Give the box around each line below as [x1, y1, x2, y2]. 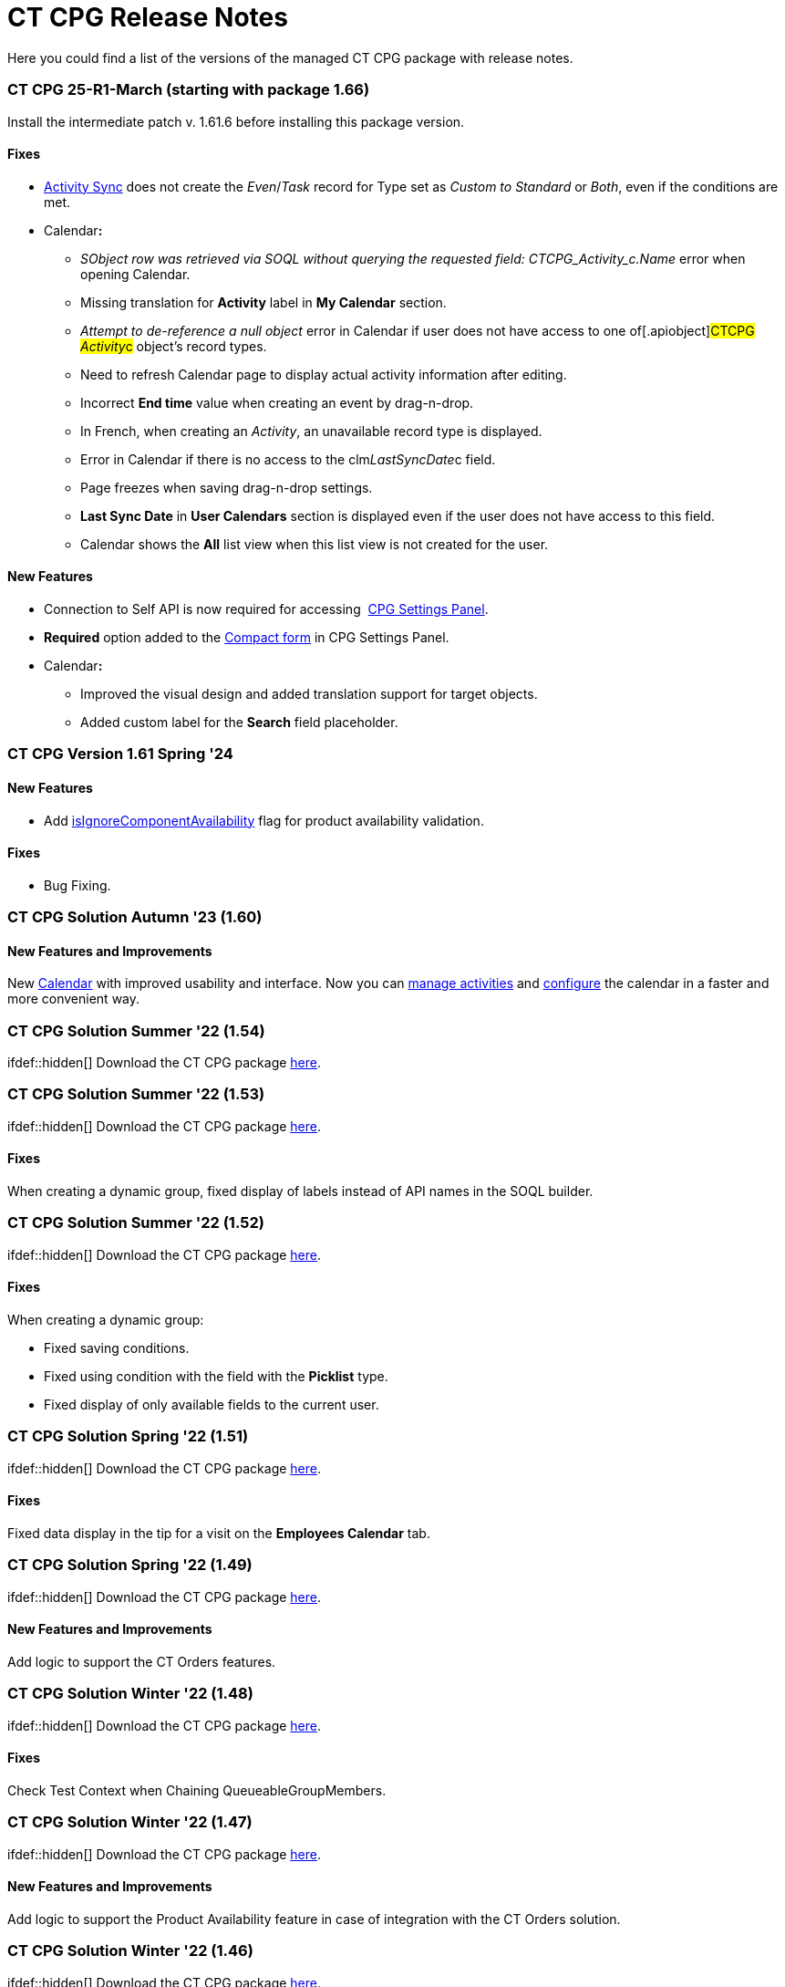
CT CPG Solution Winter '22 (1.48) [7, 1684, 253, 1703]
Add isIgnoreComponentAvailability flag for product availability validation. [44, 812, 484, 828]
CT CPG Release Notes [7, 2, 288, 33]
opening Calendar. [80, 265, 191, 282]
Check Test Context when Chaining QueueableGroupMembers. [7, 1782, 387, 1798]
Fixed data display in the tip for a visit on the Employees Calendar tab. [7, 1525, 430, 1541]
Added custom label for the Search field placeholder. [80, 713, 398, 730]
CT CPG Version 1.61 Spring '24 [7, 744, 233, 764]
